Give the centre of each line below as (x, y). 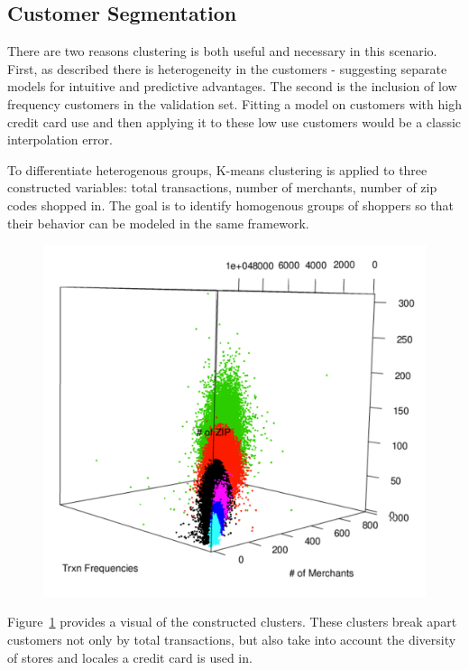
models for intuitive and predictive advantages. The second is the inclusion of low (232, 86)
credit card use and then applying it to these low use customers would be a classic (234, 121)
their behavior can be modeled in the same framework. (158, 223)
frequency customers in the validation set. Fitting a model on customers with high (234, 103)
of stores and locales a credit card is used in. (130, 657)
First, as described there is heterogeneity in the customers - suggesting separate (227, 68)
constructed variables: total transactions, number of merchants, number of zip (222, 187)
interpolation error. (60, 140)
